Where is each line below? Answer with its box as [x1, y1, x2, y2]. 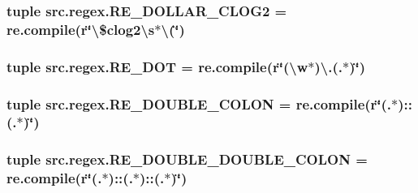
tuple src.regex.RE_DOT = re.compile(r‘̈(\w [6, 56, 308, 76]
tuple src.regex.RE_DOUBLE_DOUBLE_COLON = [6, 149, 368, 169]
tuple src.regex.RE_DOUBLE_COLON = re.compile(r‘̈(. [6, 93, 392, 114]
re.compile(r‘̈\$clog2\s [6, 19, 155, 39]
